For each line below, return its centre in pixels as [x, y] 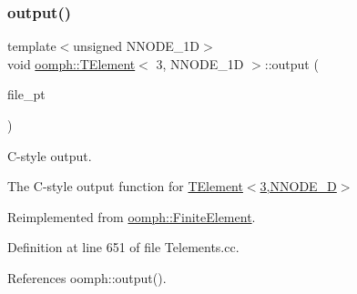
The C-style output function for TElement [125, 186]
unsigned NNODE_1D [137, 46]
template [32, 46]
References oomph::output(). [87, 277]
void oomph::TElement [71, 63]
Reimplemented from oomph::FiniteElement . [132, 216]
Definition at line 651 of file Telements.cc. [123, 247]
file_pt [26, 94]
